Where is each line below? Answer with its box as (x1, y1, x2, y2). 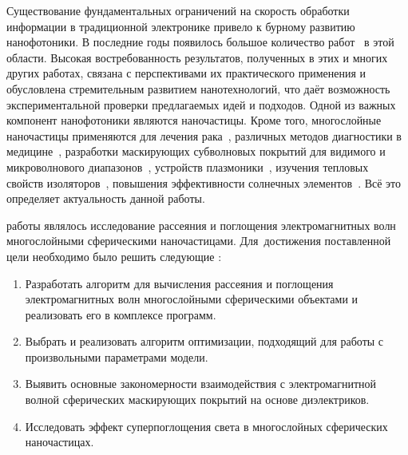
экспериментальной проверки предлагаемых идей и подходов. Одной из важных (6, 96, 396, 113)
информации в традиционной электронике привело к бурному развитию (6, 18, 355, 34)
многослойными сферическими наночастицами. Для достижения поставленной (6, 232, 391, 249)
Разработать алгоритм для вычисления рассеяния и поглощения (25, 275, 334, 291)
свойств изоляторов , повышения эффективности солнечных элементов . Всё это (6, 174, 402, 191)
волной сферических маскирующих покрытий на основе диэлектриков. (25, 391, 370, 408)
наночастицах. (25, 433, 94, 450)
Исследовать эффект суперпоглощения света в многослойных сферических (25, 417, 388, 434)
